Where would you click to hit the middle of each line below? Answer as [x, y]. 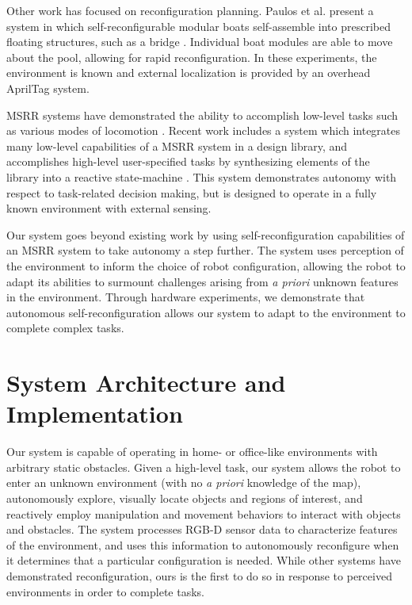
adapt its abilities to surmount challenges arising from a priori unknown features [202, 281]
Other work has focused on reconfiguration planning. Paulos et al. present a [190, 10]
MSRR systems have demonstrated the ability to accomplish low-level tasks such [202, 115]
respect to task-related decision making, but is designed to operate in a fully [192, 192]
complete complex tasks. [65, 328]
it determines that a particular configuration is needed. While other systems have [204, 560]
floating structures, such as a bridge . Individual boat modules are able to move [200, 42]
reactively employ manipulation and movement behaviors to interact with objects [204, 513]
